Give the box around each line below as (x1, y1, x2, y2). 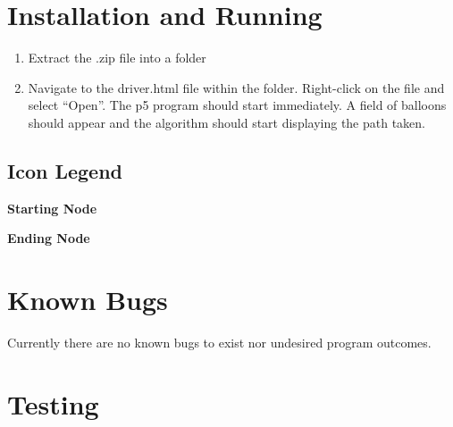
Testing (7, 385, 99, 422)
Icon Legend (7, 156, 123, 184)
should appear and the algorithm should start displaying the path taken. (28, 113, 426, 131)
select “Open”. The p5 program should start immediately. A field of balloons (28, 96, 447, 114)
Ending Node (7, 229, 90, 247)
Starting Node (7, 198, 97, 217)
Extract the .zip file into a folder (28, 48, 206, 67)
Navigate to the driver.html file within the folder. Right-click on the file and (28, 78, 445, 96)
